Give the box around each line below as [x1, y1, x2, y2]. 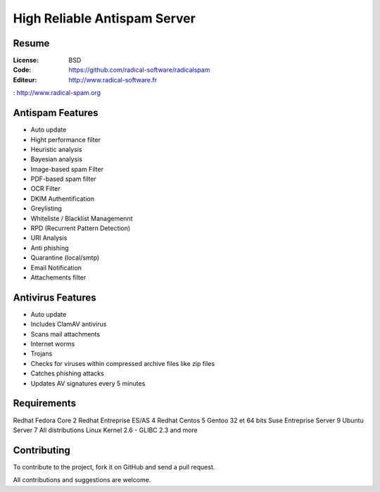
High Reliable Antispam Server [13, 11, 196, 26]
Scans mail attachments [30, 329, 101, 338]
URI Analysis [30, 234, 68, 242]
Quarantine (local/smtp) [30, 253, 100, 262]
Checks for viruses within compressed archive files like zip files [30, 359, 215, 367]
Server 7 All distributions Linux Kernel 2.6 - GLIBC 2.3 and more [13, 426, 198, 434]
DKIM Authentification [30, 194, 95, 203]
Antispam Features [13, 107, 99, 119]
